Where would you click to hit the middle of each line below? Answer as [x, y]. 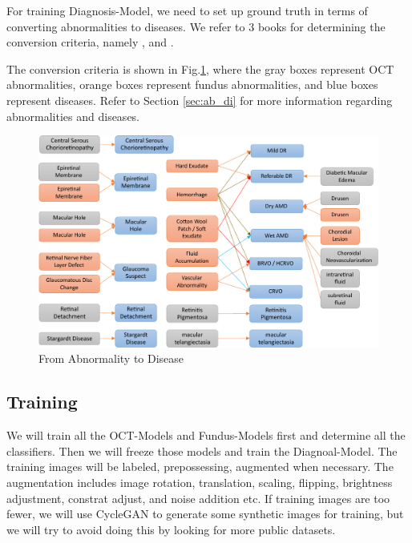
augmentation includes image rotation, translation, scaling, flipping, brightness [200, 482]
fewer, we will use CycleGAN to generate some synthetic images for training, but [205, 514]
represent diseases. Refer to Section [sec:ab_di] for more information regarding [200, 100]
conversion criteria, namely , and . [90, 42]
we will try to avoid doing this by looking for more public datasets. [171, 529]
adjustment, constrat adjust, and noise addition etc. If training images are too [198, 498]
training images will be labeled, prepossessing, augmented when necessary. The [200, 467]
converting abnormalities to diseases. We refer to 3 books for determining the [196, 26]
